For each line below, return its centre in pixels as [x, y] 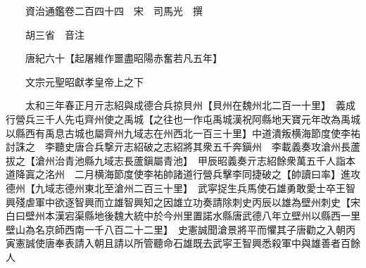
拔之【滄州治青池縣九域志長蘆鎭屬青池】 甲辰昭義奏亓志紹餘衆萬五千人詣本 [181, 160]
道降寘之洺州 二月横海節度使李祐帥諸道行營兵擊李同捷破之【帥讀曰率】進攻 [183, 174]
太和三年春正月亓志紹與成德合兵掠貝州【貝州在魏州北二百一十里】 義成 [190, 105]
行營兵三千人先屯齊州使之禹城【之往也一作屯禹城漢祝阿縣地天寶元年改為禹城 [183, 119]
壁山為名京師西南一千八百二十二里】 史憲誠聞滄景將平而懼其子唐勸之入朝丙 [181, 229]
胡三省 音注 [55, 34]
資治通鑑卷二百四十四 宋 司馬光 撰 [114, 11]
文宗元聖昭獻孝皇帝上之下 [84, 81]
